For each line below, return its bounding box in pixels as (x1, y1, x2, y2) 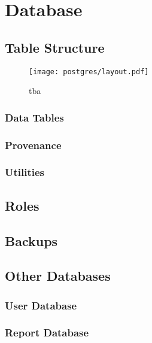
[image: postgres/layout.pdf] (29, 67, 149, 76)
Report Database (5, 325, 89, 340)
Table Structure (5, 38, 105, 56)
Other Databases (5, 266, 111, 285)
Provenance (5, 137, 62, 152)
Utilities (5, 165, 45, 180)
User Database (5, 298, 77, 312)
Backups (5, 231, 58, 250)
